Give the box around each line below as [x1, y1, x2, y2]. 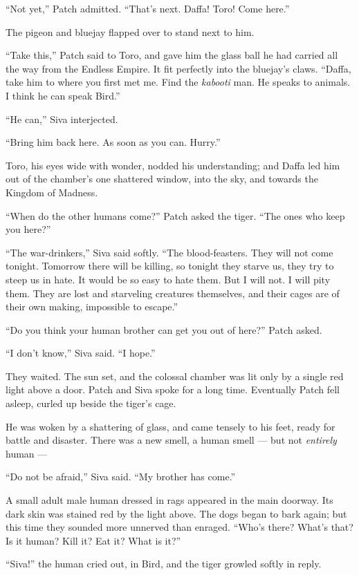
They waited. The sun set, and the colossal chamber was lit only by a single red [6, 368, 344, 383]
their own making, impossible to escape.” [6, 299, 178, 314]
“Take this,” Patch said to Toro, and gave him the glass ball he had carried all [6, 48, 338, 62]
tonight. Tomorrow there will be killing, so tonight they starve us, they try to [6, 258, 334, 273]
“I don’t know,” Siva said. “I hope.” [6, 346, 156, 360]
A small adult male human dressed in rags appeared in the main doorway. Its [6, 493, 333, 507]
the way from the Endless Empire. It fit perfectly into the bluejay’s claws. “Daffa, [6, 61, 351, 75]
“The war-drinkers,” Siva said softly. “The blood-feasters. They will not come [6, 245, 333, 259]
